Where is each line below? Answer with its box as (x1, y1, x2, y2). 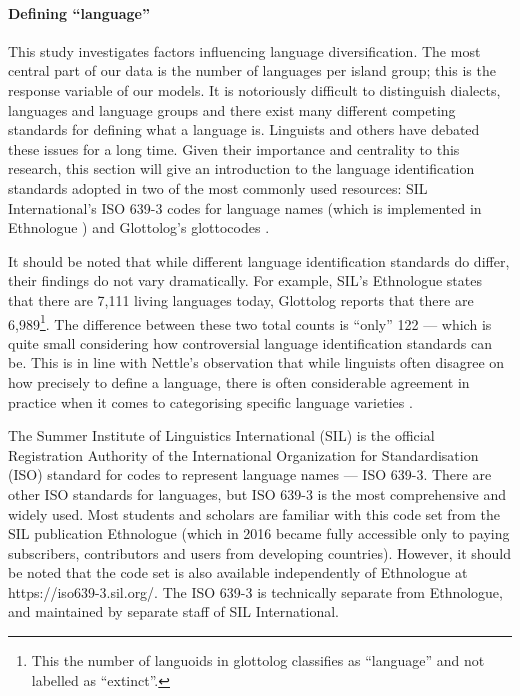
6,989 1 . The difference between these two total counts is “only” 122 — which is (8, 310, 492, 334)
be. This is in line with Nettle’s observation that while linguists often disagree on (8, 352, 505, 373)
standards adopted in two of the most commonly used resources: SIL (8, 177, 428, 198)
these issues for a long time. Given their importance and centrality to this (8, 138, 460, 159)
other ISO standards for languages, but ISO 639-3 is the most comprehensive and (8, 483, 507, 504)
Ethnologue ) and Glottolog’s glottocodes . (8, 217, 270, 238)
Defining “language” (8, 2, 150, 23)
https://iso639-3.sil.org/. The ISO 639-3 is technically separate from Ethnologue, (8, 581, 503, 602)
